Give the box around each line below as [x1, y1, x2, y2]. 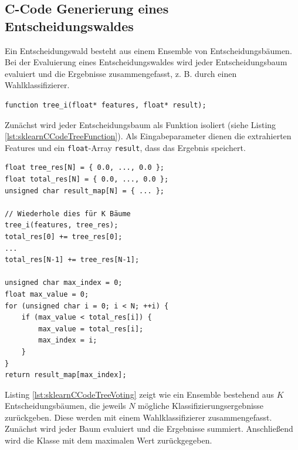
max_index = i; [38, 336, 97, 345]
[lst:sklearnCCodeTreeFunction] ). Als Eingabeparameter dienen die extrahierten [5, 130, 292, 142]
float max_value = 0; [5, 290, 89, 298]
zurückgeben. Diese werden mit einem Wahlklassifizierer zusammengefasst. [5, 411, 272, 423]
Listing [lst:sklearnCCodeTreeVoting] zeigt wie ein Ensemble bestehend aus [5, 388, 275, 400]
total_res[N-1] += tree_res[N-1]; [5, 256, 140, 264]
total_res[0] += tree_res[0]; [5, 232, 123, 241]
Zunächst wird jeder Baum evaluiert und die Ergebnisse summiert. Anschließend [5, 422, 293, 435]
